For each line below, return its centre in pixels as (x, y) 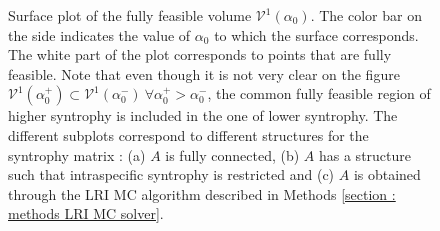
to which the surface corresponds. (316, 34)
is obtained (387, 174)
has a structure (364, 154)
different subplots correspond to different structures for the (188, 134)
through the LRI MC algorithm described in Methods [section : (202, 193)
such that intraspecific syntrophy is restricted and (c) (171, 174)
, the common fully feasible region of (319, 93)
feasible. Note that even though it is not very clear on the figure (204, 73)
